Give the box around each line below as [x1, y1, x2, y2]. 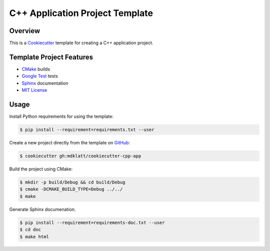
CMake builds [21, 66, 50, 72]
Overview [9, 27, 40, 35]
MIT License [21, 87, 47, 93]
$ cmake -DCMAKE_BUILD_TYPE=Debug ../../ [19, 186, 123, 192]
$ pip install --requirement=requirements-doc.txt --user [19, 219, 165, 225]
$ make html [19, 233, 49, 239]
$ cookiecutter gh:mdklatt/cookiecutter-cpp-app [19, 153, 141, 159]
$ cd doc [19, 227, 41, 232]
